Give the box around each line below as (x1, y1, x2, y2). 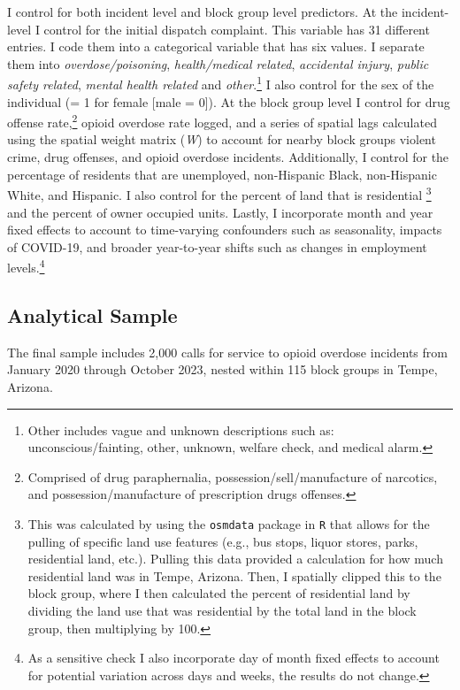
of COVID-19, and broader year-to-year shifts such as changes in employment (7, 237, 427, 256)
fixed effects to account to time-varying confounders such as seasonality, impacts (7, 220, 442, 239)
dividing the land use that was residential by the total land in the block (27, 601, 417, 619)
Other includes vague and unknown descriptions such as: (27, 420, 334, 439)
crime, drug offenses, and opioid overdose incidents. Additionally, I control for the (7, 148, 449, 166)
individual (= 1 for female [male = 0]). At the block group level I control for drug (7, 92, 450, 111)
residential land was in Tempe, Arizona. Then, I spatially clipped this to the (27, 566, 441, 585)
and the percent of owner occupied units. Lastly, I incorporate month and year (7, 203, 433, 221)
